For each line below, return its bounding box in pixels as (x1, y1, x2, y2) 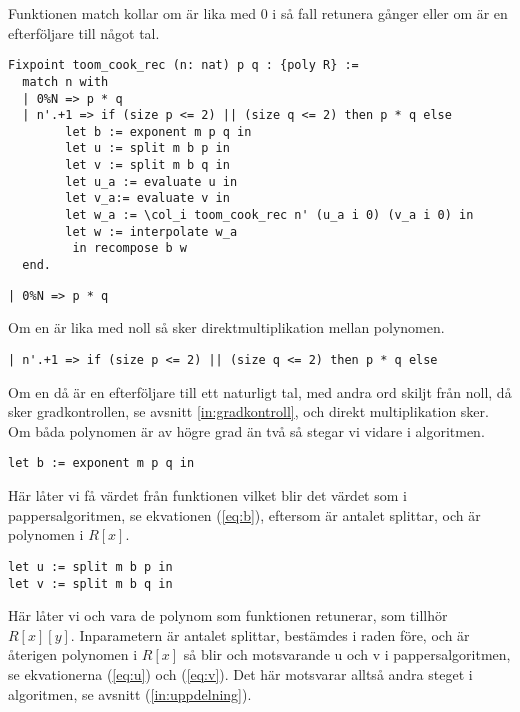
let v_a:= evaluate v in (65, 191, 230, 206)
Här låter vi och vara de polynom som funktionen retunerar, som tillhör (8, 605, 448, 626)
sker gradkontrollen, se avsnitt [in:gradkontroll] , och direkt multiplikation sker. (8, 401, 489, 422)
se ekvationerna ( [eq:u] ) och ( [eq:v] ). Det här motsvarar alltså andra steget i (8, 663, 473, 684)
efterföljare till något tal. (8, 22, 160, 43)
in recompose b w (72, 241, 187, 256)
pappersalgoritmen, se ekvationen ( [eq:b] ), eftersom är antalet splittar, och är (8, 504, 481, 525)
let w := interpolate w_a (65, 224, 238, 239)
